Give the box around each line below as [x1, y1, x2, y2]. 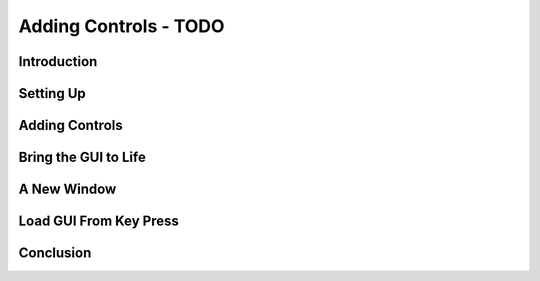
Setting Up [18, 85, 87, 102]
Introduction [18, 53, 98, 70]
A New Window [18, 181, 117, 198]
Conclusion [18, 245, 92, 262]
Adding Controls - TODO [18, 15, 225, 37]
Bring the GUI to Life [18, 149, 147, 166]
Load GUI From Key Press [18, 213, 180, 230]
